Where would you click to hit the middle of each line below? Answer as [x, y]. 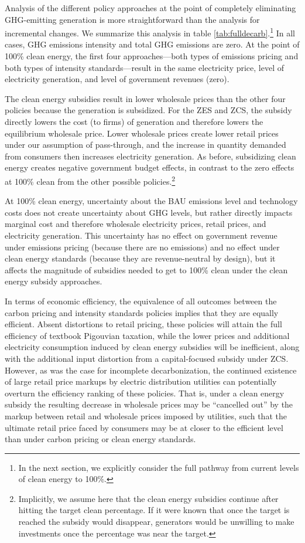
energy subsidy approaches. [54, 281]
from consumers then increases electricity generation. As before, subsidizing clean [150, 156]
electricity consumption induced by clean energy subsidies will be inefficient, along [152, 347]
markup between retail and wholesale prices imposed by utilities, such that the [146, 415]
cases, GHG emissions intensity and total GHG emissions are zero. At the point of [152, 44]
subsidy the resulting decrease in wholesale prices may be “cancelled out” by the [149, 404]
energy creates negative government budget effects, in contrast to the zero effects [150, 167]
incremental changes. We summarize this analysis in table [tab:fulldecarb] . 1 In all [150, 32]
